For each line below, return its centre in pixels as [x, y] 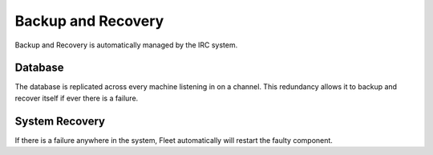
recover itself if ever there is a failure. [77, 98]
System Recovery [60, 121]
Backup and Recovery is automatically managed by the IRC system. [126, 45]
